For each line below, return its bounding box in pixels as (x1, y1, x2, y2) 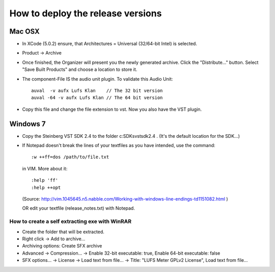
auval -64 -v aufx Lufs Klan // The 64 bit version (31, 95, 163, 101)
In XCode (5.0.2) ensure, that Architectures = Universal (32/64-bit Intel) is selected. (22, 41, 197, 47)
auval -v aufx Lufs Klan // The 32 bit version (31, 88, 163, 94)
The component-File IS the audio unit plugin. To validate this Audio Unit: (22, 76, 173, 82)
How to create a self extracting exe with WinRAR (9, 218, 132, 225)
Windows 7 (9, 119, 46, 128)
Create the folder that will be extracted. (22, 229, 104, 235)
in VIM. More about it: (22, 165, 68, 171)
